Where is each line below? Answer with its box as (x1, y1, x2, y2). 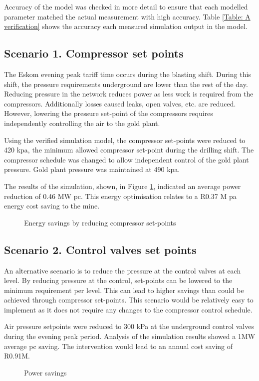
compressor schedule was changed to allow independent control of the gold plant (4, 154, 249, 164)
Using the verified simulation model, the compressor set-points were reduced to (4, 134, 246, 145)
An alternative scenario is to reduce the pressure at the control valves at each (4, 265, 241, 275)
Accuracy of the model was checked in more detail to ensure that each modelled (4, 1, 248, 11)
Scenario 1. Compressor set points (4, 45, 184, 61)
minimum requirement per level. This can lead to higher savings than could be (4, 284, 244, 295)
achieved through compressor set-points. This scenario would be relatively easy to (4, 294, 254, 305)
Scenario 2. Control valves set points (4, 241, 197, 257)
